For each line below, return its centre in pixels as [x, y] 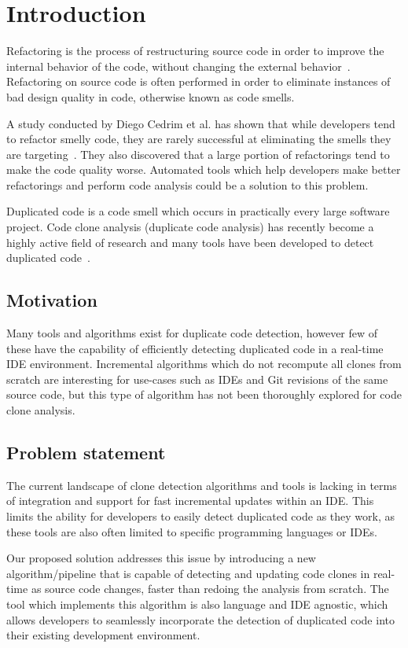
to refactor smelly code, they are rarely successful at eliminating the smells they [199, 139]
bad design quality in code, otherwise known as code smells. [151, 96]
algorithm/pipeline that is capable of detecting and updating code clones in [188, 573]
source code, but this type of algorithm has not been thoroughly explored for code [204, 394]
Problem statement [86, 452]
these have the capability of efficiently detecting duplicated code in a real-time [195, 348]
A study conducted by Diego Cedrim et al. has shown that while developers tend [201, 123]
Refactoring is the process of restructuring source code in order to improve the [195, 51]
